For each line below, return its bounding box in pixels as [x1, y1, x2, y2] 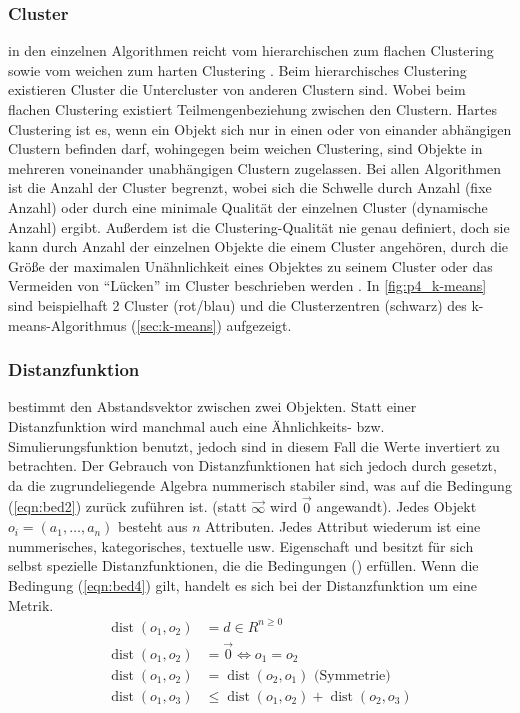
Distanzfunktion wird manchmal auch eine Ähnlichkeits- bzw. [8, 415, 385, 436]
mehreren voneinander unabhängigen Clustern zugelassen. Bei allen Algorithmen [8, 157, 501, 178]
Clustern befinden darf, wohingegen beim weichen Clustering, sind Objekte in [8, 138, 483, 159]
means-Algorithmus [8, 314, 127, 335]
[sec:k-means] [136, 314, 217, 335]
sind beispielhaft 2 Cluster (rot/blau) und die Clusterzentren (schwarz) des [8, 294, 467, 315]
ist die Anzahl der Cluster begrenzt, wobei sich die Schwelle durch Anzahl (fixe [8, 177, 492, 198]
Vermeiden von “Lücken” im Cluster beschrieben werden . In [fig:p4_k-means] [8, 275, 487, 296]
